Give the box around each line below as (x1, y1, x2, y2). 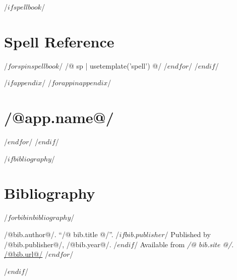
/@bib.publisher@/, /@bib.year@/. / (4, 239, 117, 249)
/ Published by (164, 229, 211, 239)
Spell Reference (4, 31, 114, 51)
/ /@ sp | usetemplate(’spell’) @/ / (59, 60, 167, 71)
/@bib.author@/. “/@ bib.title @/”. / (4, 229, 120, 239)
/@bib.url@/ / (4, 249, 48, 259)
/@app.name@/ (4, 107, 114, 128)
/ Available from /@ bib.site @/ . (134, 239, 234, 249)
